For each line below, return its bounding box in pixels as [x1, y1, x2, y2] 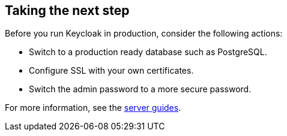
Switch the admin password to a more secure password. [29, 84, 252, 95]
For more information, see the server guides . [5, 102, 181, 113]
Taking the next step [5, 3, 130, 18]
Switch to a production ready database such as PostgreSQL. [29, 47, 267, 58]
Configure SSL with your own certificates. [29, 65, 194, 76]
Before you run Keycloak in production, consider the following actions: [5, 28, 283, 39]
